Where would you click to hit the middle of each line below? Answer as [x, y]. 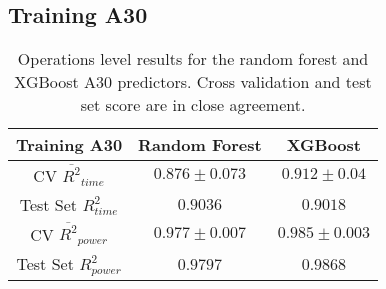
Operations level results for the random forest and [193, 59]
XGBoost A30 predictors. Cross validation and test [193, 82]
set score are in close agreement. [193, 105]
